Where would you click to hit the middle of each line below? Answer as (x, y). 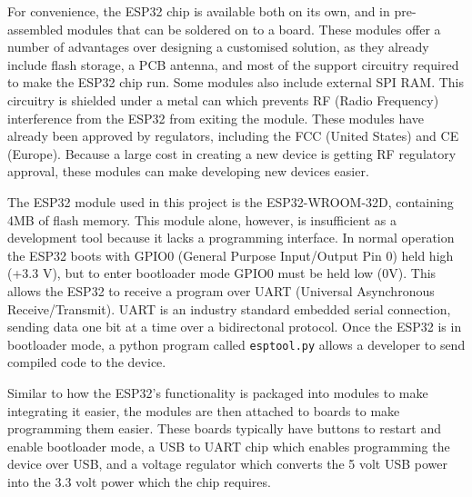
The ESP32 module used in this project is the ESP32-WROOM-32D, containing (231, 201)
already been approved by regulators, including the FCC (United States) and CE (233, 136)
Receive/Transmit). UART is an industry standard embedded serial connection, (229, 308)
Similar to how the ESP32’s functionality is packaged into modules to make (218, 392)
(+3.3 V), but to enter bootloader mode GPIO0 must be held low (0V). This (222, 273)
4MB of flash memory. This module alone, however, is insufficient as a (202, 219)
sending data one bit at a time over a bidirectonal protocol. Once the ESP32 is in (235, 327)
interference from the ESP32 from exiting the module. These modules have (216, 118)
